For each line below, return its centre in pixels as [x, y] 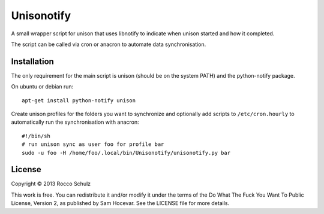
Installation [32, 61]
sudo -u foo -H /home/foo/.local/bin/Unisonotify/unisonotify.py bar [126, 153]
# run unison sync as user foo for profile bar [93, 144]
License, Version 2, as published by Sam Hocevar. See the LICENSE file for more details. [120, 203]
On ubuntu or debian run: [42, 87]
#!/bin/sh [36, 136]
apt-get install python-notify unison [79, 100]
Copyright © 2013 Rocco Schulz [51, 184]
